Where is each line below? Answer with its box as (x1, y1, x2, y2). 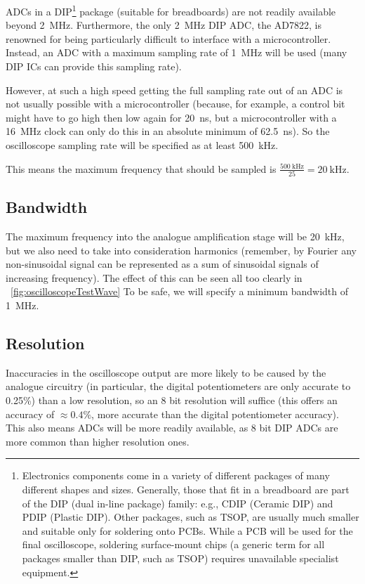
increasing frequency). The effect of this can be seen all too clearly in (6, 270, 303, 285)
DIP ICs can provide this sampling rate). (6, 59, 182, 74)
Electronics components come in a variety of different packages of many (22, 468, 330, 483)
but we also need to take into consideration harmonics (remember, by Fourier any (6, 242, 357, 257)
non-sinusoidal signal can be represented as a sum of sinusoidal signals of (6, 257, 319, 271)
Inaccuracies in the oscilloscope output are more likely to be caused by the (6, 365, 326, 379)
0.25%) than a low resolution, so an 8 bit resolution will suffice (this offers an (6, 393, 338, 408)
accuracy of (6, 406, 55, 421)
